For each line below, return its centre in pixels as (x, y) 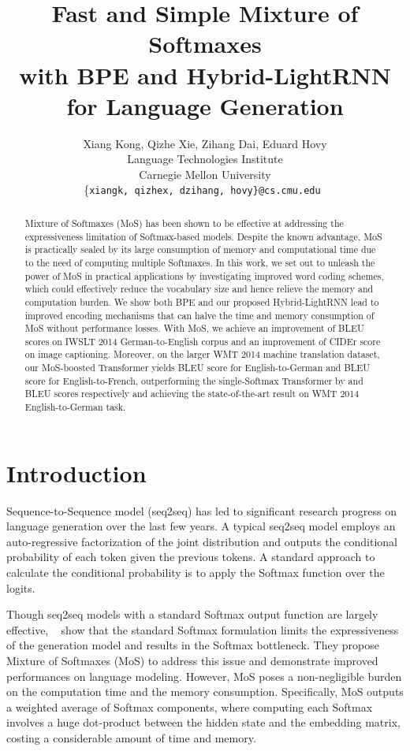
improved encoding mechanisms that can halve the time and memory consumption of (199, 315)
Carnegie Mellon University (205, 174)
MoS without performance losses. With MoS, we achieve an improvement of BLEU (194, 328)
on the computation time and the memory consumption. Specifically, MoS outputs (205, 692)
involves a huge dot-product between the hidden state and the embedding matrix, (203, 722)
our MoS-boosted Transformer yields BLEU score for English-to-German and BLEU (198, 368)
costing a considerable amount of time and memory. (131, 738)
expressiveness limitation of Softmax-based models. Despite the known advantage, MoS (203, 236)
